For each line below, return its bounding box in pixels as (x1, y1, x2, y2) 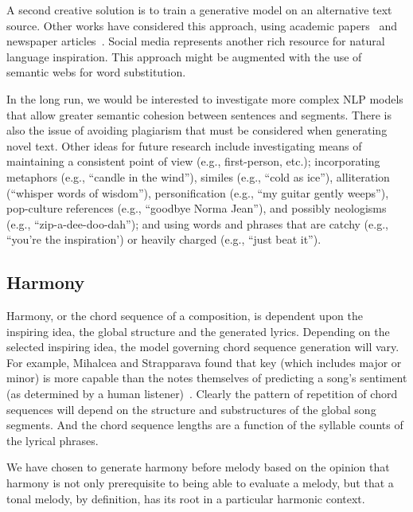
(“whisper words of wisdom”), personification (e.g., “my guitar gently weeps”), (6, 184, 389, 201)
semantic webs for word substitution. (6, 64, 186, 80)
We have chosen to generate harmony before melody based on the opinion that (6, 459, 390, 475)
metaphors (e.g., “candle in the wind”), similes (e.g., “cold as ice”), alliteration (6, 168, 390, 185)
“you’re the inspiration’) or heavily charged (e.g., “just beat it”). (6, 231, 321, 248)
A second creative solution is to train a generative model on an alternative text (6, 2, 392, 18)
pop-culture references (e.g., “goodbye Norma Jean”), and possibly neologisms (6, 200, 387, 217)
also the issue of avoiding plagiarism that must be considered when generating (6, 122, 388, 139)
